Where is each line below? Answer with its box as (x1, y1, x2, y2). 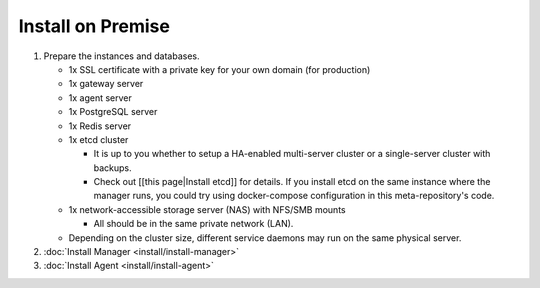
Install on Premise (18, 15, 170, 37)
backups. (93, 161, 132, 174)
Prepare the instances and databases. (43, 50, 200, 62)
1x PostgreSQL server (68, 106, 158, 118)
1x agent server (68, 91, 132, 104)
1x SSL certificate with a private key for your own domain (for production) (68, 63, 371, 75)
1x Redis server (68, 120, 132, 132)
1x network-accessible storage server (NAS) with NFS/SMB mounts (68, 203, 346, 215)
